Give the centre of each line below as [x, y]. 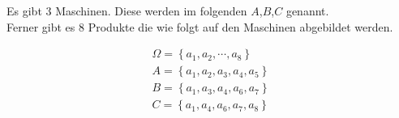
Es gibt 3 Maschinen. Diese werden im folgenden [127, 11]
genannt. [307, 11]
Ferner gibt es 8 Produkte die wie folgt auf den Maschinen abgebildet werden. [200, 26]
